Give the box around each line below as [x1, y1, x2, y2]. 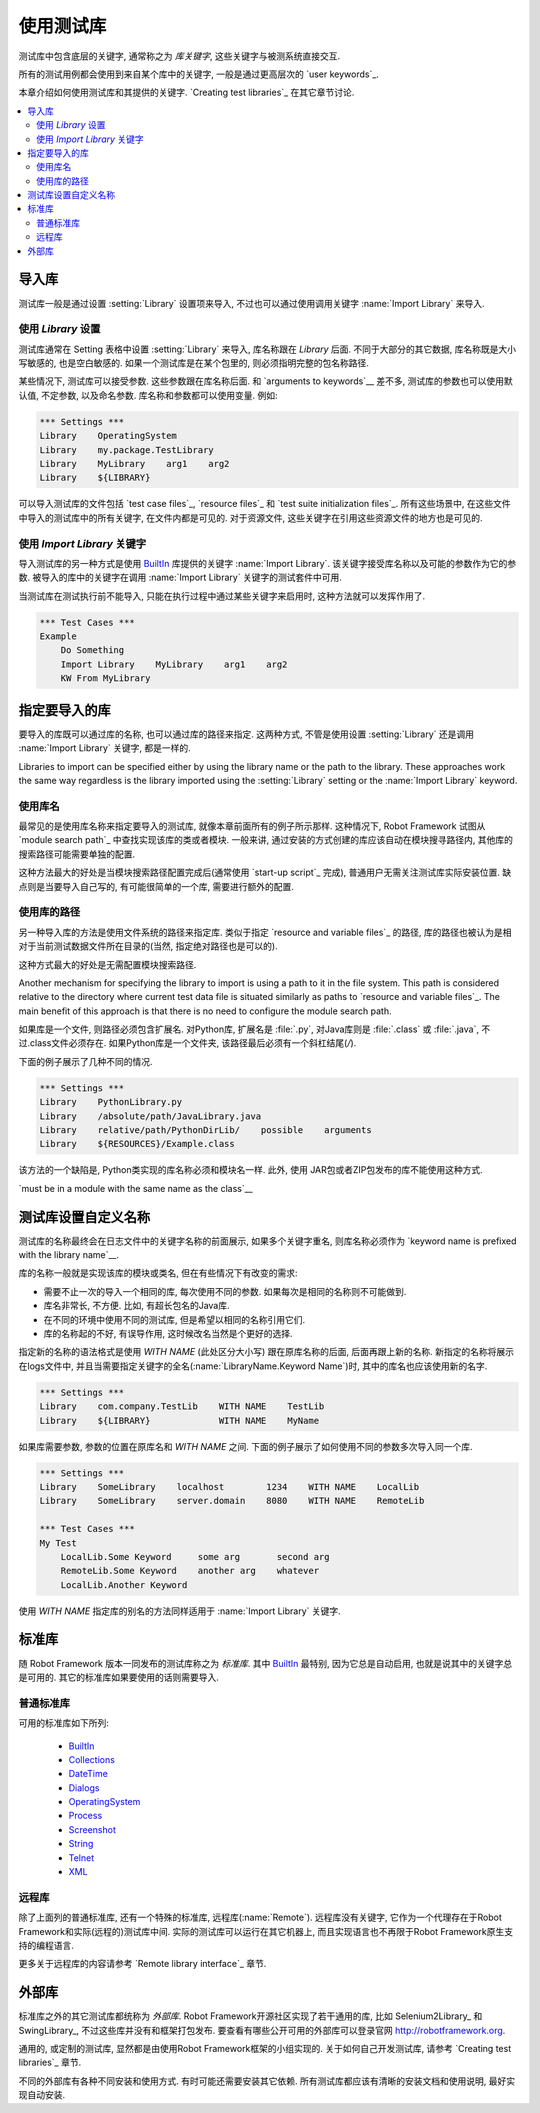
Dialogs [68, 1781, 100, 1794]
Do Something [60, 645, 125, 656]
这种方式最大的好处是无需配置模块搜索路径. [18, 958, 197, 970]
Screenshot [68, 1823, 117, 1835]
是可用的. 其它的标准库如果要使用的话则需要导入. [18, 1671, 220, 1683]
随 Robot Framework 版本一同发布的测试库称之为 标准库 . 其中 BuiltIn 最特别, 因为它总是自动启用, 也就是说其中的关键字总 [18, 1657, 513, 1669]
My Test [39, 1537, 77, 1549]
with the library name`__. [18, 1249, 120, 1261]
